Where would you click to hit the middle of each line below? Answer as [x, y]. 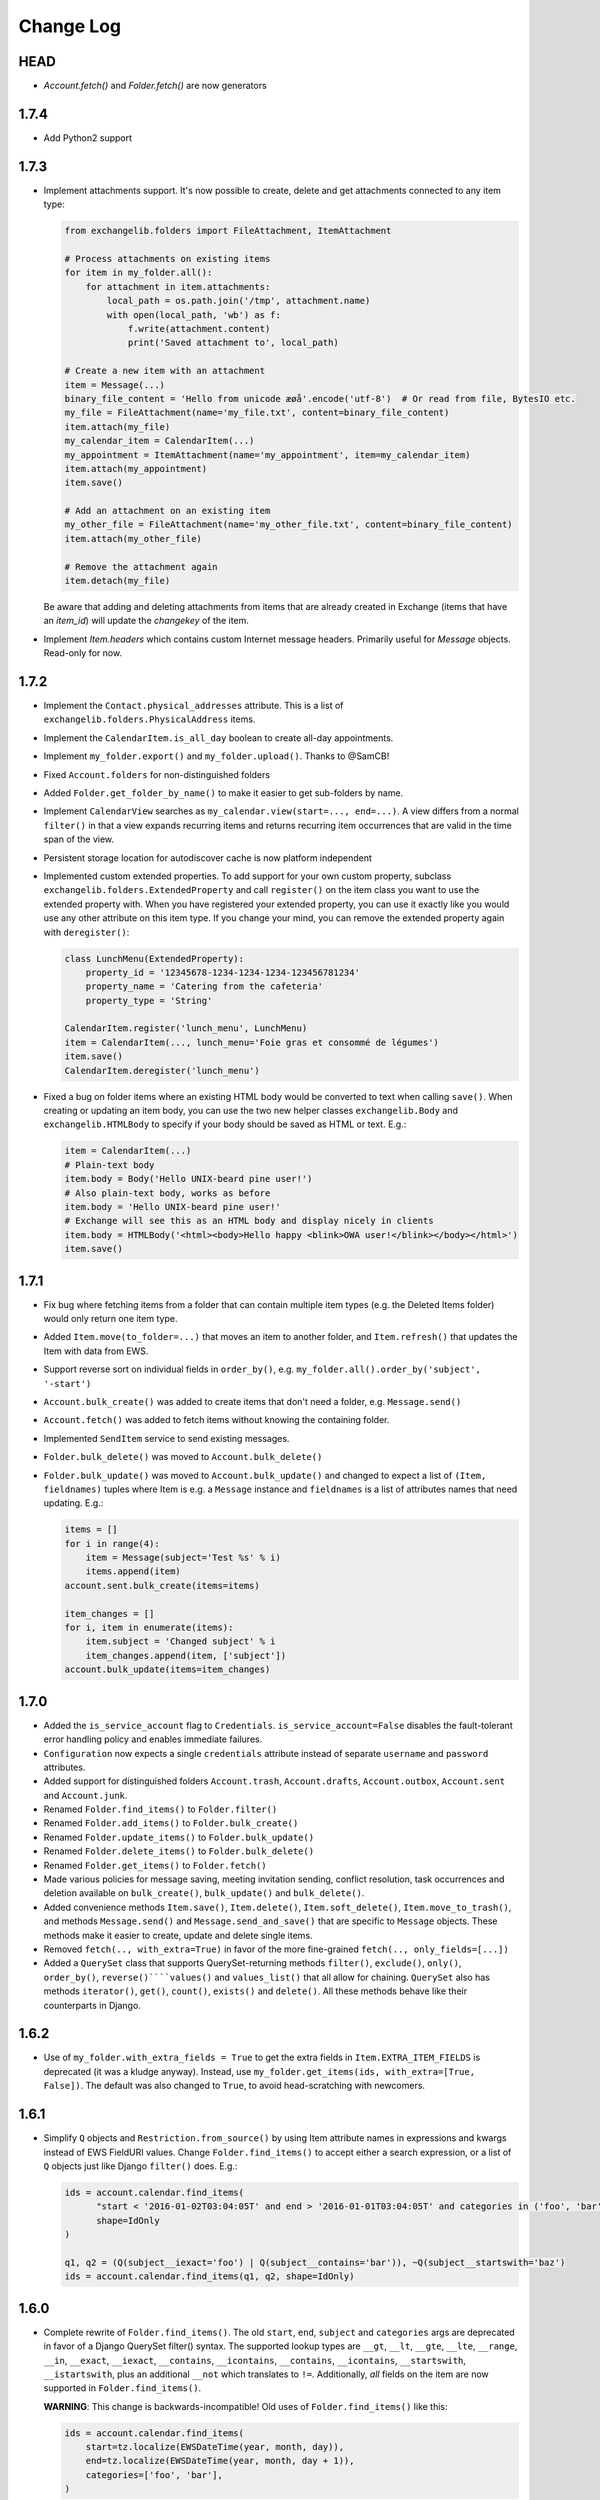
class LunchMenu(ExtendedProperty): [154, 958]
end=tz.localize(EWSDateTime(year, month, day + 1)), [220, 2461]
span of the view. [79, 839]
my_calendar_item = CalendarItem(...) [159, 441]
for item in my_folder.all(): [138, 273]
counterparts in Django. [92, 2005]
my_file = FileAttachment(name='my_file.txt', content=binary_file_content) [257, 413]
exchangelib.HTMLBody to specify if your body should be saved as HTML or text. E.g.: [225, 1124]
